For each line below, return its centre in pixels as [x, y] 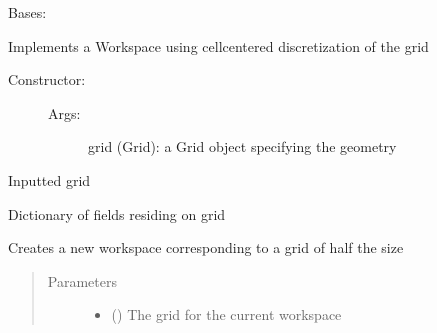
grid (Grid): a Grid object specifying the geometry [242, 146]
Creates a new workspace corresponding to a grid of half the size [206, 247]
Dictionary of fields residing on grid [117, 213]
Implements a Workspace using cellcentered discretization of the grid [218, 45]
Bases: [27, 12]
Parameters [82, 280]
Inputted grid [49, 179]
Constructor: [47, 79]
